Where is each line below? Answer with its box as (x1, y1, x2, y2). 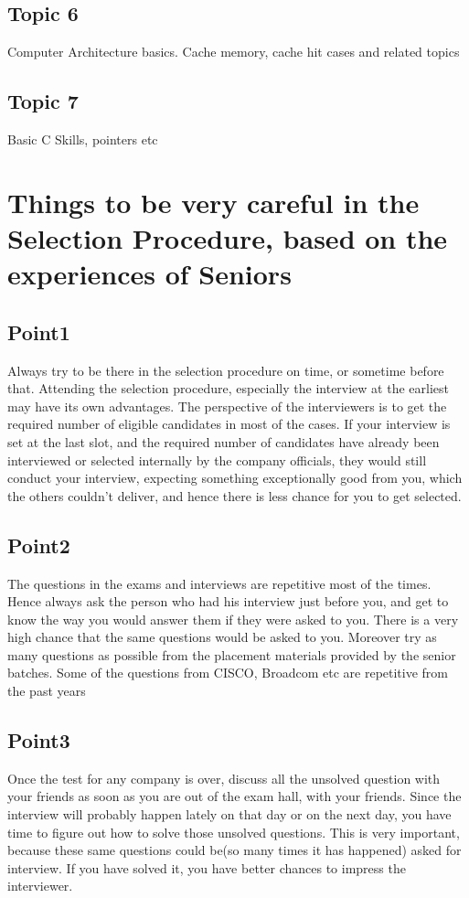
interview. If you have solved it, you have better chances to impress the (7, 858, 406, 877)
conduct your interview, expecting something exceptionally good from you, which (7, 468, 463, 487)
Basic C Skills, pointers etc (7, 130, 158, 148)
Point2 (7, 530, 70, 559)
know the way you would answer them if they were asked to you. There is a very (7, 609, 459, 628)
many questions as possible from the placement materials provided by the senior (7, 645, 456, 664)
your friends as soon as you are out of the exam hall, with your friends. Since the (7, 786, 462, 806)
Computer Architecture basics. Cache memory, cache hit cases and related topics (7, 42, 460, 61)
